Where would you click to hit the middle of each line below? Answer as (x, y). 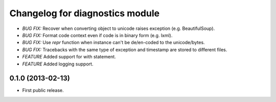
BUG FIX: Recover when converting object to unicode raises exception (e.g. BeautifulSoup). (119, 28)
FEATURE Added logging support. (58, 64)
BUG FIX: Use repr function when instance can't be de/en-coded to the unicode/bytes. (113, 43)
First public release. (43, 90)
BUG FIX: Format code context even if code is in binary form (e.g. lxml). (97, 35)
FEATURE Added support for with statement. (69, 57)
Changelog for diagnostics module (85, 13)
